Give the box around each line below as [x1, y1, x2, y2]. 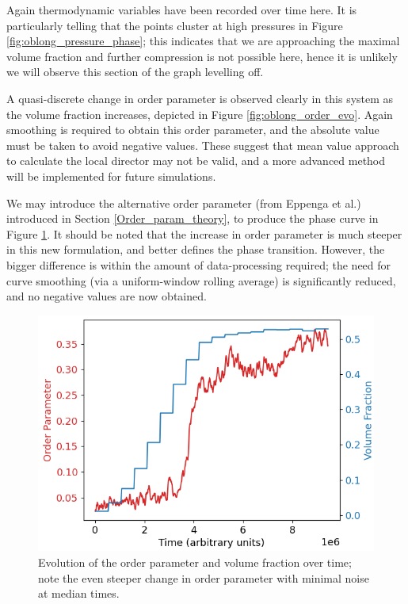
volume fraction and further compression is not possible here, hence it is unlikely [6, 48, 398, 64]
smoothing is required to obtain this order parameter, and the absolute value [6, 121, 379, 138]
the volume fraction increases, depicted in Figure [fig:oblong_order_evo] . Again [6, 105, 393, 122]
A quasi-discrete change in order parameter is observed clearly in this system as [6, 90, 394, 106]
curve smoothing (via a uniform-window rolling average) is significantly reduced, [6, 272, 396, 289]
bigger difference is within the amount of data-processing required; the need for [6, 256, 391, 273]
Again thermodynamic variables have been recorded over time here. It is [6, 2, 357, 17]
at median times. [38, 585, 120, 602]
